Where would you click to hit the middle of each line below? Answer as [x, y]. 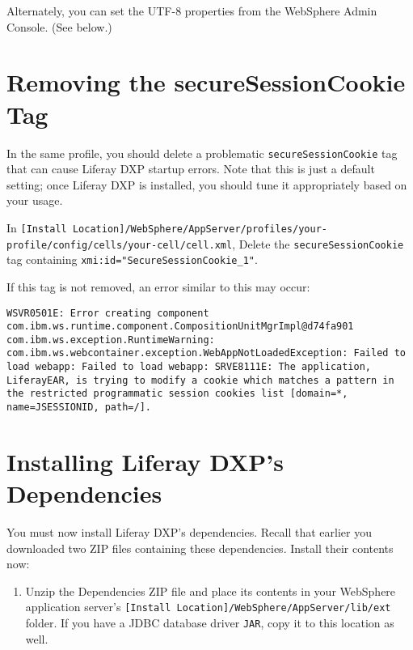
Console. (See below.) [59, 26]
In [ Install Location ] [66, 227]
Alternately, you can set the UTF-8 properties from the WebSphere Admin [192, 11]
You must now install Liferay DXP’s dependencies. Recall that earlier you [189, 532]
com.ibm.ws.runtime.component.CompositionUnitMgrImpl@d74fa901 [180, 327]
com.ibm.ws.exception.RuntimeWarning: [111, 340]
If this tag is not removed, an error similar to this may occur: [158, 286]
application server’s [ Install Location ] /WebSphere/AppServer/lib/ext [208, 607]
